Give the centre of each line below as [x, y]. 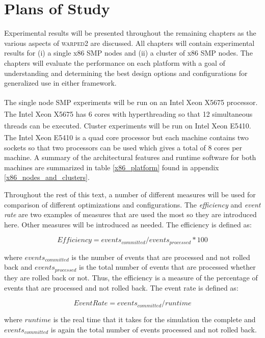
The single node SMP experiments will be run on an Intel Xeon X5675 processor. [131, 102]
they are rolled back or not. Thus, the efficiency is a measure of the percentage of [131, 277]
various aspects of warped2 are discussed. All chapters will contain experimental [129, 43]
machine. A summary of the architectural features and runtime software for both [130, 157]
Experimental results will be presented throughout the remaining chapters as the [130, 33]
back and [18, 267]
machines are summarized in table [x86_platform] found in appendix [112, 167]
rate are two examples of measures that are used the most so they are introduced [130, 214]
